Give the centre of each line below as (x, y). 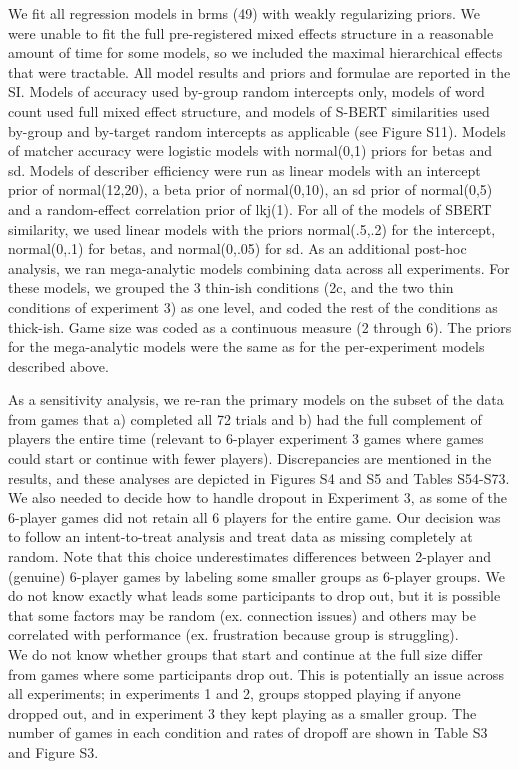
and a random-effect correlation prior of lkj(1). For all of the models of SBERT (250, 208)
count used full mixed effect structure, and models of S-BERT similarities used (249, 110)
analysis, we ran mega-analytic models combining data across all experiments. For (259, 267)
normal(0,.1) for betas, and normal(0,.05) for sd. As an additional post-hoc (237, 248)
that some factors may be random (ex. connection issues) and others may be (242, 614)
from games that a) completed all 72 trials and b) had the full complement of (245, 418)
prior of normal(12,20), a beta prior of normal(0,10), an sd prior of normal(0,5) (250, 189)
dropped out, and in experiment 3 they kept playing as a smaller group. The (242, 712)
